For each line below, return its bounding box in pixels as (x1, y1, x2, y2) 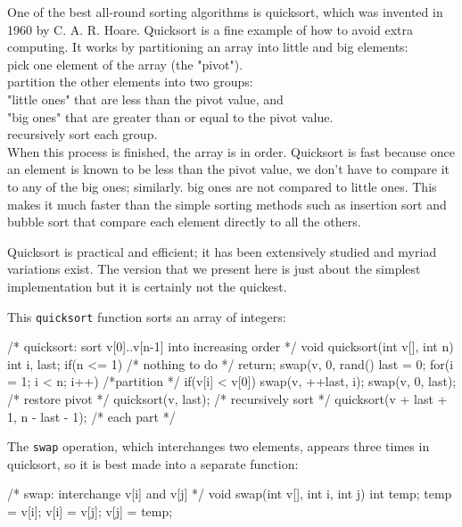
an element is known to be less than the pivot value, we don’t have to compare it (7, 160, 450, 178)
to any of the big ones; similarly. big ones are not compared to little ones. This (7, 177, 437, 195)
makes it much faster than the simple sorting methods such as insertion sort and (7, 194, 447, 213)
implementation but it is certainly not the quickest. (7, 276, 287, 295)
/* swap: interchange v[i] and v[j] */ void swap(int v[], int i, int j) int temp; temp (7, 484, 452, 503)
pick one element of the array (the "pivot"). (7, 54, 243, 73)
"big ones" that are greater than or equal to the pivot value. (7, 107, 334, 126)
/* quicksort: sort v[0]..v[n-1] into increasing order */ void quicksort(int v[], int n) (7, 337, 454, 356)
